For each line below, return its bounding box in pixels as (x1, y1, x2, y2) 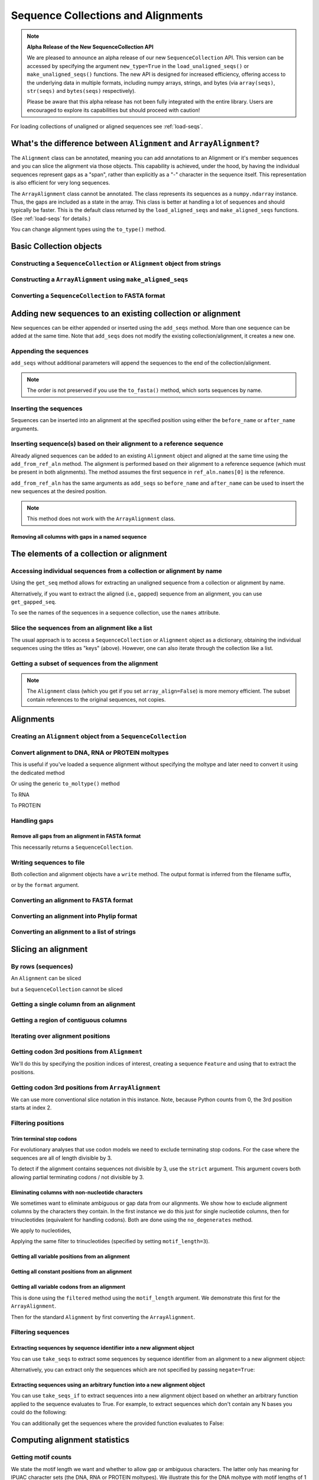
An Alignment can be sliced (11, 974, 82, 982)
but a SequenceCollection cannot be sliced (11, 986, 123, 993)
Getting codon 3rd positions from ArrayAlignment (11, 1083, 161, 1092)
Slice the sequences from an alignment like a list (11, 624, 153, 632)
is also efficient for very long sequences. (11, 179, 110, 186)
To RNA (11, 791, 30, 798)
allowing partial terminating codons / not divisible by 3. (11, 1173, 144, 1180)
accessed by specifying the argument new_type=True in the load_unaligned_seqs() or (27, 62, 249, 69)
